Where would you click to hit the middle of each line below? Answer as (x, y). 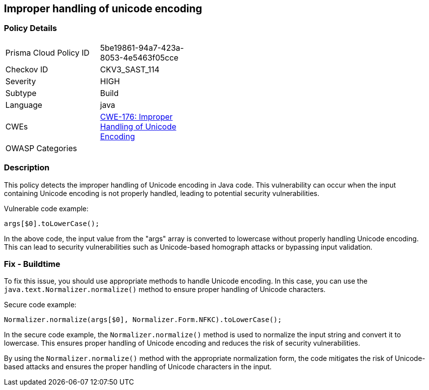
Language (24, 105)
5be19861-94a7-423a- (142, 48)
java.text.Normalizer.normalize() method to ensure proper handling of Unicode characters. (165, 290)
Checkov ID (27, 69)
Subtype (21, 93)
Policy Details (31, 28)
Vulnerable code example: (46, 208)
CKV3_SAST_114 (130, 69)
